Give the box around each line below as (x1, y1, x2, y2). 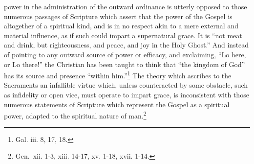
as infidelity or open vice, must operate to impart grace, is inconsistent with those (4, 90, 249, 99)
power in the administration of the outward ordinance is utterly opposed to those (4, 1, 247, 11)
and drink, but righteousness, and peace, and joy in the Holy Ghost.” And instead (4, 40, 249, 50)
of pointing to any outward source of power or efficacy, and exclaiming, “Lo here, (4, 49, 246, 59)
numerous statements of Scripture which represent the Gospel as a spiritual (4, 99, 230, 109)
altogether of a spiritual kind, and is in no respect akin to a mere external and (4, 21, 238, 31)
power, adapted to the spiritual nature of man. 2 (4, 109, 147, 120)
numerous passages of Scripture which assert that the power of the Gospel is (4, 11, 233, 21)
